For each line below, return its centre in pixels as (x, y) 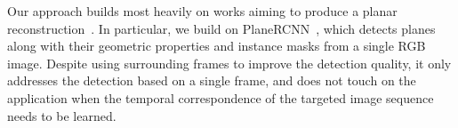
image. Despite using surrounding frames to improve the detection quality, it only (229, 63)
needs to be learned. (62, 115)
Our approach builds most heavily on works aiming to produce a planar (202, 11)
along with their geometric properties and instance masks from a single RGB (217, 46)
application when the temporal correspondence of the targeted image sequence (221, 97)
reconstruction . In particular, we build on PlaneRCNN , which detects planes (221, 28)
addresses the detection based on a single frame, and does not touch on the (212, 80)
